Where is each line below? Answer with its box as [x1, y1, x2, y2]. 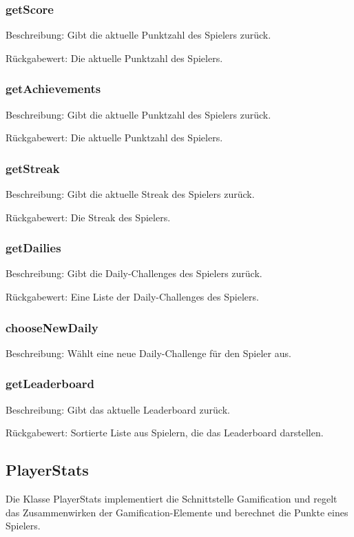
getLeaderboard [6, 375, 94, 392]
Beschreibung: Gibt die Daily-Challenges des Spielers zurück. [6, 266, 262, 281]
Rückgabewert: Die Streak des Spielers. [6, 210, 171, 224]
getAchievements [6, 80, 101, 97]
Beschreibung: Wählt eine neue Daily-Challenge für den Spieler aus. [6, 345, 291, 360]
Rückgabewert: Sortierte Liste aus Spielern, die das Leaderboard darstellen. [6, 425, 324, 440]
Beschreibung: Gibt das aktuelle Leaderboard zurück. [6, 402, 230, 416]
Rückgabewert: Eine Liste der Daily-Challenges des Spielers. [6, 290, 259, 304]
